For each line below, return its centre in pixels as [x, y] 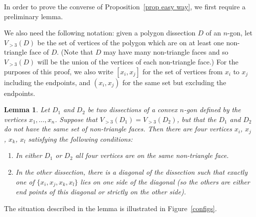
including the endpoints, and [47, 82]
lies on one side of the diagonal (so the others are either [165, 181]
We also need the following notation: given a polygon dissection [100, 33]
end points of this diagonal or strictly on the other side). [101, 192]
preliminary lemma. [34, 16]
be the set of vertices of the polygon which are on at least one [131, 42]
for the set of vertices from [183, 71]
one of [25, 181]
